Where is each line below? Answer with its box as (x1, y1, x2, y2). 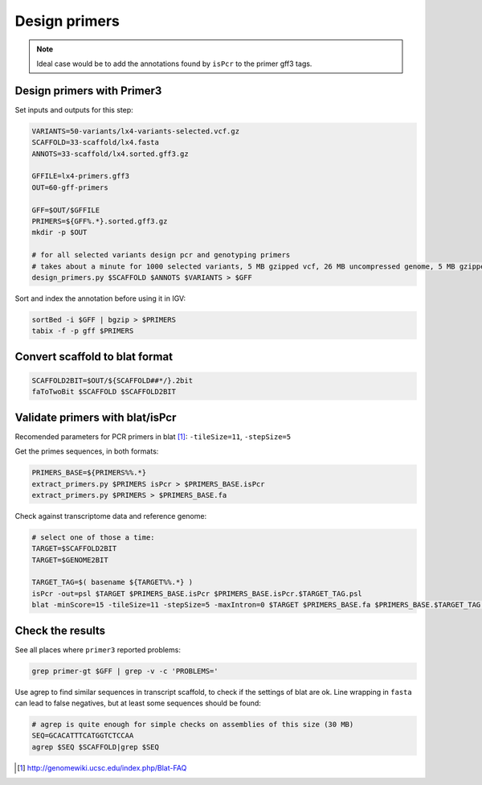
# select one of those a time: (31, 532, 156, 542)
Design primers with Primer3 (14, 84, 162, 97)
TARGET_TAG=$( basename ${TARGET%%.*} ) (31, 577, 193, 587)
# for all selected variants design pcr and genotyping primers (31, 250, 291, 260)
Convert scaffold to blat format (14, 350, 173, 364)
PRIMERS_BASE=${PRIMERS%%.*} (31, 468, 147, 478)
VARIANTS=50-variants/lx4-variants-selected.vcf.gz (31, 126, 240, 136)
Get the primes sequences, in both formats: (14, 446, 159, 456)
